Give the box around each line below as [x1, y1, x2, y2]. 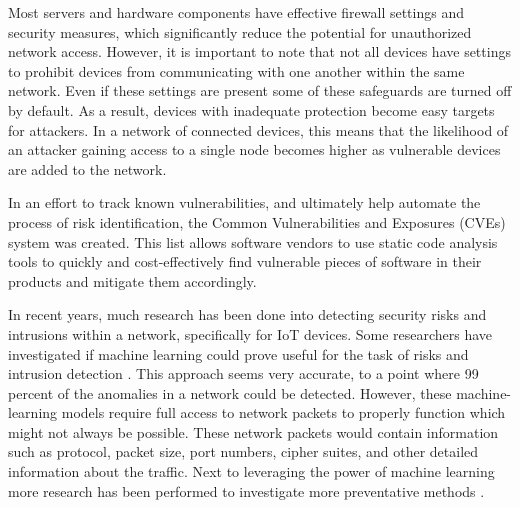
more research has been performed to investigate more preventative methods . [8, 480, 485, 501]
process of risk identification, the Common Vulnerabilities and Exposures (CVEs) [8, 211, 506, 232]
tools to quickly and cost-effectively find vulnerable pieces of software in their [8, 251, 482, 272]
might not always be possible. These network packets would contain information [8, 421, 499, 442]
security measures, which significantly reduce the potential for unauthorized [8, 21, 472, 42]
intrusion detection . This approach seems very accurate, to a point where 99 [8, 363, 479, 384]
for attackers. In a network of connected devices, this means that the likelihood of [8, 119, 509, 140]
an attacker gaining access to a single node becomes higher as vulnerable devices [8, 139, 501, 160]
